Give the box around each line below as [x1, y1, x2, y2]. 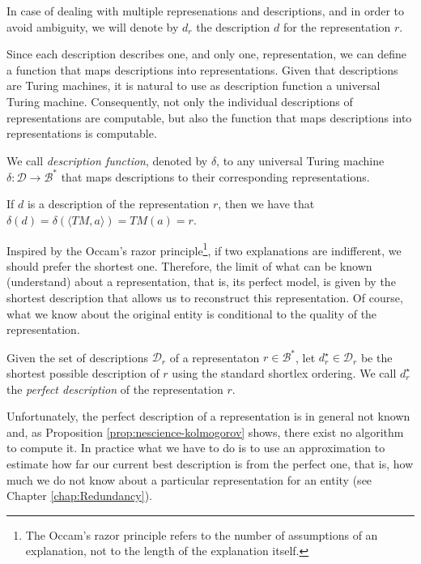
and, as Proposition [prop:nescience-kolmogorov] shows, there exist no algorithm [6, 423, 404, 440]
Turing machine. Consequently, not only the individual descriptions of [6, 92, 353, 109]
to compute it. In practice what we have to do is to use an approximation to [6, 439, 385, 456]
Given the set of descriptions [6, 348, 148, 365]
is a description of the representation [27, 195, 210, 212]
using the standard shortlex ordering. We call [172, 364, 397, 381]
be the [360, 348, 393, 365]
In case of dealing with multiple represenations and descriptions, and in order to [6, 2, 404, 19]
